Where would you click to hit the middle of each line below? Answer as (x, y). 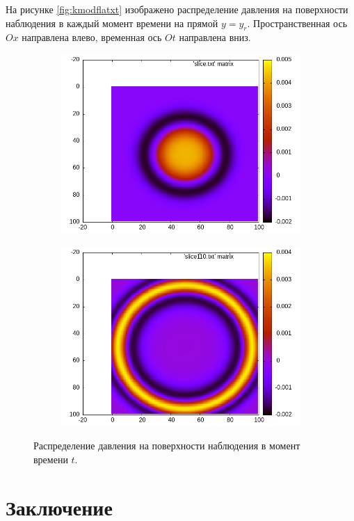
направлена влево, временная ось (92, 37)
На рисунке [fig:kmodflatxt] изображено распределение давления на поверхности (177, 9)
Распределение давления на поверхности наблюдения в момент (167, 446)
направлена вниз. (215, 37)
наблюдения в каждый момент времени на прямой (112, 23)
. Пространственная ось (297, 23)
